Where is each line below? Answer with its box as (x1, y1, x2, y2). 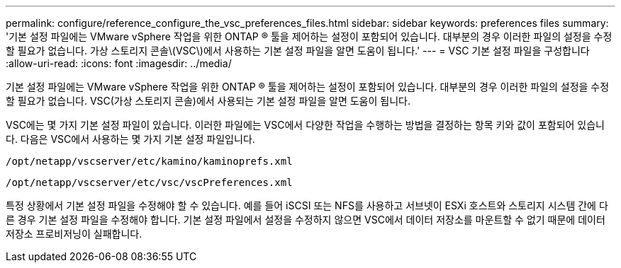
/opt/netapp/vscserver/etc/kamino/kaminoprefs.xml (6, 156, 293, 167)
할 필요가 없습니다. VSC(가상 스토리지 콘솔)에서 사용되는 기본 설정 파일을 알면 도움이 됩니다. (6, 95, 410, 107)
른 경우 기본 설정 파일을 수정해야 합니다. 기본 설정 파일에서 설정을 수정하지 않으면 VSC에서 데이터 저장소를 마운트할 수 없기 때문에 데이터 (6, 214, 605, 226)
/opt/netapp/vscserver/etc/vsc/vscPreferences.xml (6, 177, 293, 188)
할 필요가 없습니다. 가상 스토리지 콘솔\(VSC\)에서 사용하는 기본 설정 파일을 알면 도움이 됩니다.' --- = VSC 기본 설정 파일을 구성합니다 (6, 45, 590, 57)
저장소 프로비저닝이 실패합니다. (6, 228, 142, 240)
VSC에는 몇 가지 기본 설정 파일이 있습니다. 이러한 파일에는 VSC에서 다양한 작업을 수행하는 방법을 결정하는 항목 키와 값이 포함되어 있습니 (6, 119, 605, 131)
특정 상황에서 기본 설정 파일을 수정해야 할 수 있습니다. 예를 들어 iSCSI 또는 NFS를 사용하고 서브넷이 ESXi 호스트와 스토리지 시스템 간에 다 (6, 199, 608, 211)
